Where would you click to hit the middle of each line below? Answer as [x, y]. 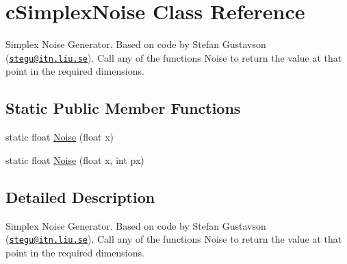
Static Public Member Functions [123, 108]
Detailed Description [80, 196]
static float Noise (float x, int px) [75, 159]
